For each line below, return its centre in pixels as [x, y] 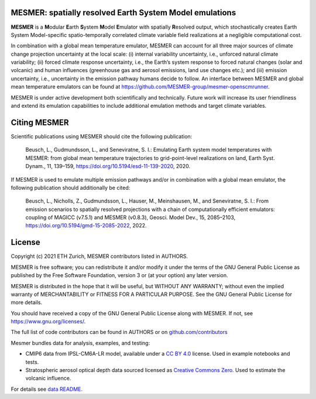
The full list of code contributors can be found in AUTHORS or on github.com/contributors [119, 332]
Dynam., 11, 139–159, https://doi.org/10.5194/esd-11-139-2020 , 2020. [108, 166]
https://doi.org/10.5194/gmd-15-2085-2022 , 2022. [86, 226]
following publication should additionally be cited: [71, 187]
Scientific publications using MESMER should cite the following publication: [102, 136]
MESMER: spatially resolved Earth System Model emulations [123, 13]
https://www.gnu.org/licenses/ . [48, 322]
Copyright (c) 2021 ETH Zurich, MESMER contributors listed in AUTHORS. [99, 256]
